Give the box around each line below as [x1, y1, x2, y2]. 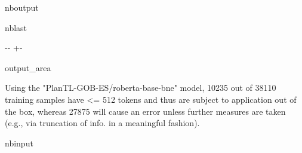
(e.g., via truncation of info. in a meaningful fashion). [5, 117, 200, 129]
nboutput [5, 1, 39, 13]
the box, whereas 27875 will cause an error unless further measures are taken [5, 105, 286, 117]
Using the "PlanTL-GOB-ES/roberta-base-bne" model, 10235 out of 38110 [5, 81, 276, 94]
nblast [5, 21, 27, 33]
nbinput [5, 136, 33, 149]
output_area [5, 61, 51, 74]
